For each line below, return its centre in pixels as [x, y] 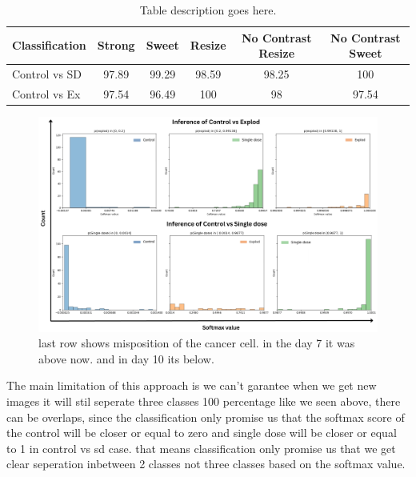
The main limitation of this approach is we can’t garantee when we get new [192, 385]
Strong [116, 45]
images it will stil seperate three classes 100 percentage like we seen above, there [204, 401]
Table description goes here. [208, 10]
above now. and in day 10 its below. [126, 358]
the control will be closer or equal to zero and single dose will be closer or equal [202, 433]
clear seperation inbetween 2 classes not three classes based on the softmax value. [206, 464]
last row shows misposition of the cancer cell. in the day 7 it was [197, 343]
